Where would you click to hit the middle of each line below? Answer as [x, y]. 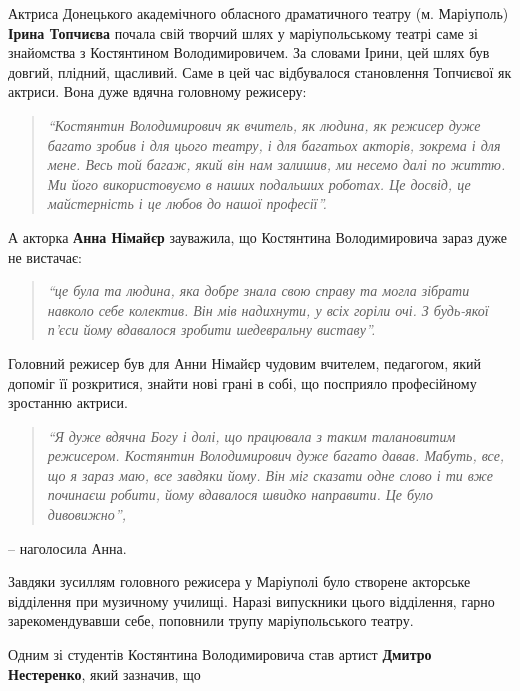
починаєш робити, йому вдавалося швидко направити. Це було [240, 494]
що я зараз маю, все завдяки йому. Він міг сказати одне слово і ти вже [270, 474]
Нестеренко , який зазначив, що [104, 673]
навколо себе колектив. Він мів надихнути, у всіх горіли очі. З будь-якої [268, 309]
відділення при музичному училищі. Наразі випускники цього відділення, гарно [251, 600]
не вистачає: [45, 256]
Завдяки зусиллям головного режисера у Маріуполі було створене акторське [239, 581]
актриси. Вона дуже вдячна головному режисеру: [157, 91]
